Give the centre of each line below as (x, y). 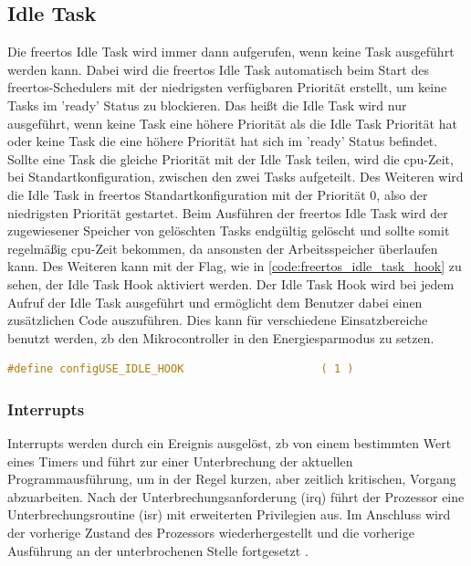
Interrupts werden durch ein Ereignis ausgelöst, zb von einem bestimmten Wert (230, 443)
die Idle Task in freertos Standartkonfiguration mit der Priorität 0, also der (218, 194)
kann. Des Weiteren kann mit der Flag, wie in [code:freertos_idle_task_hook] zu (235, 266)
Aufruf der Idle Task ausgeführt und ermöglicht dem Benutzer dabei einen (215, 302)
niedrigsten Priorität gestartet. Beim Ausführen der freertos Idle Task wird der (228, 212)
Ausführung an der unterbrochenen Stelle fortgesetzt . (158, 550)
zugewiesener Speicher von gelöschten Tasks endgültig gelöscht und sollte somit (229, 231)
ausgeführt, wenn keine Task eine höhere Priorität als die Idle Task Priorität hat (232, 123)
